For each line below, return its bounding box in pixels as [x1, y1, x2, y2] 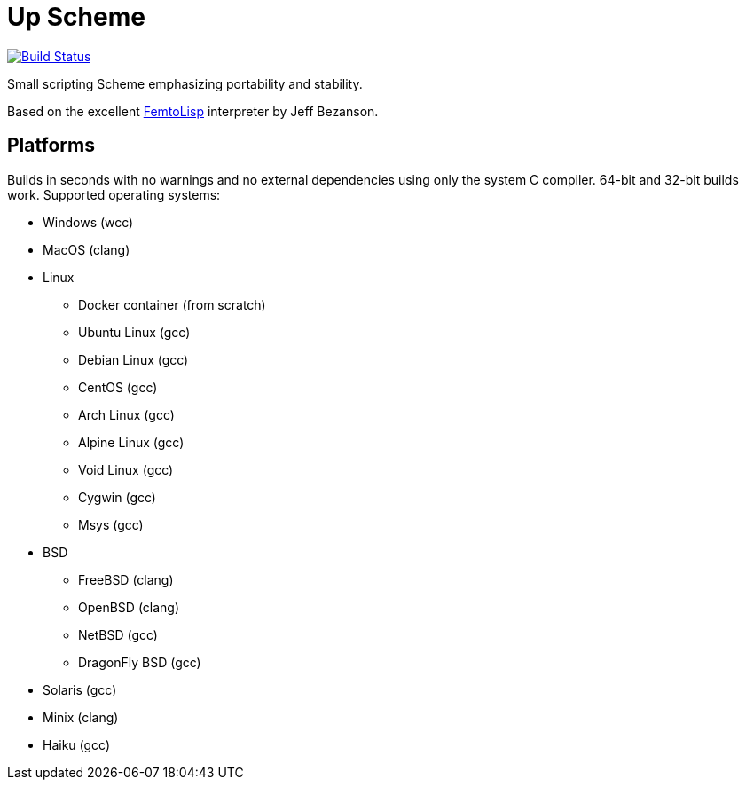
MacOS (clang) [43, 241, 130, 257]
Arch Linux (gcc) [78, 406, 175, 422]
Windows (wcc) [43, 214, 134, 230]
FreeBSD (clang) [78, 571, 174, 587]
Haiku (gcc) [43, 736, 111, 752]
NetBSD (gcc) [78, 626, 158, 642]
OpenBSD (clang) [78, 599, 180, 615]
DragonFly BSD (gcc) [78, 654, 201, 670]
